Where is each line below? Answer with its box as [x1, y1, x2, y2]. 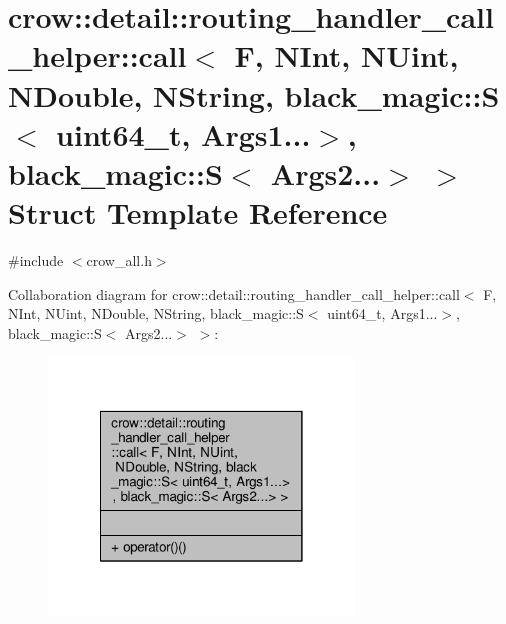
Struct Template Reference [8, 192, 388, 233]
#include [8, 250, 64, 271]
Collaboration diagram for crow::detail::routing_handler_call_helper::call [8, 283, 460, 304]
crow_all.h [86, 250, 152, 271]
